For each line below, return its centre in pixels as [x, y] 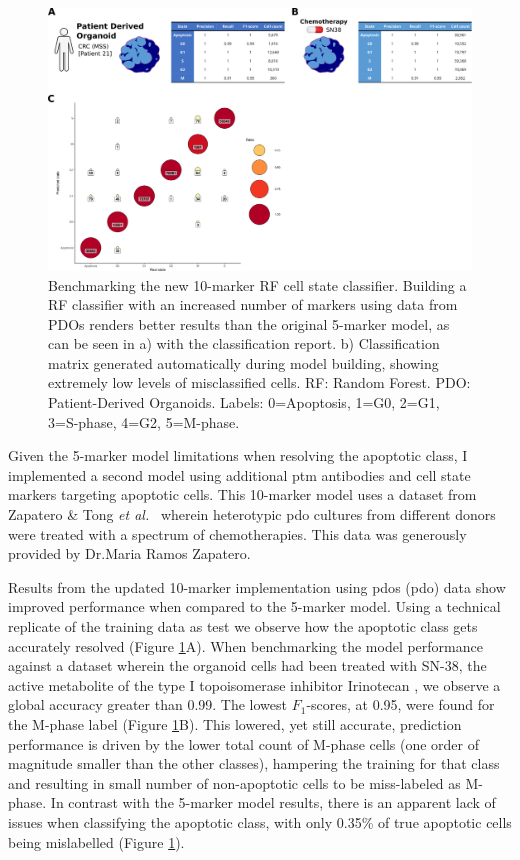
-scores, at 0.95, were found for [400, 704]
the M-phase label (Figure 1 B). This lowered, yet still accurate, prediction [235, 723]
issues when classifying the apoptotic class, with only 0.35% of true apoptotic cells [260, 821]
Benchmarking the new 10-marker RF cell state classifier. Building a [257, 284]
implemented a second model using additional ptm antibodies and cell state [239, 474]
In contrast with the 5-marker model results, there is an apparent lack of [273, 802]
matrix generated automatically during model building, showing [243, 362]
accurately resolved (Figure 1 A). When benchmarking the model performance [245, 645]
